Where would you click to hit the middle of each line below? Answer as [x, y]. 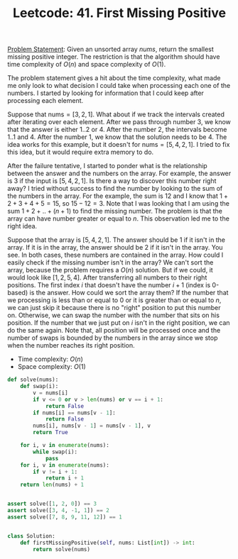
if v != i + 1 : [55, 472]
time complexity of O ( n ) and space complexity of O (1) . [87, 65]
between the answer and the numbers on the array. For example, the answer [119, 173]
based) [18, 293]
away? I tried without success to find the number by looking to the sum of [115, 189]
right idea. [22, 226]
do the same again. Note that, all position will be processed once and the [114, 331]
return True [51, 433]
